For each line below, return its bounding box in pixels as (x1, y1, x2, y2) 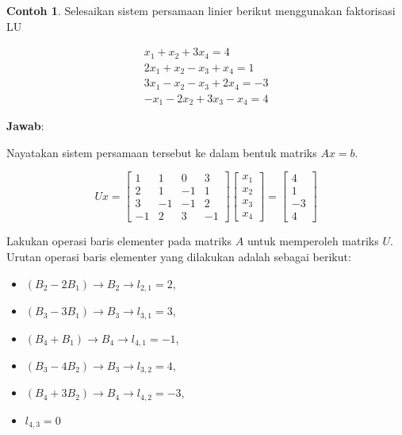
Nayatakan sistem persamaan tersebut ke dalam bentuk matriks (6, 144, 317, 160)
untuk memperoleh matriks (247, 233, 379, 249)
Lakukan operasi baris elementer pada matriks (6, 233, 232, 249)
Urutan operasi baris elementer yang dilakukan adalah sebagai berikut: (6, 248, 351, 265)
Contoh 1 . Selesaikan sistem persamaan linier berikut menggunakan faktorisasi (6, 2, 396, 18)
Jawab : (6, 117, 44, 134)
